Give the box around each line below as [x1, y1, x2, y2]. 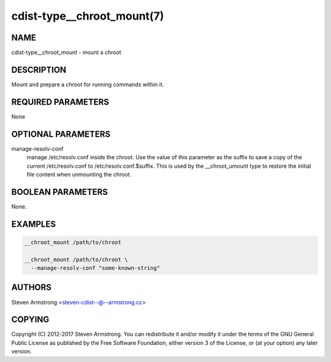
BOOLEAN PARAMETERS [11, 187, 108, 197]
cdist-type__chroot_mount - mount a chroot [11, 49, 122, 56]
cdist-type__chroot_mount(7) [11, 9, 164, 23]
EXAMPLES [11, 219, 56, 229]
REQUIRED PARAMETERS [11, 97, 110, 107]
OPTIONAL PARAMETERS [11, 129, 111, 139]
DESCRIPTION [11, 64, 67, 75]
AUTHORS [11, 282, 52, 293]
